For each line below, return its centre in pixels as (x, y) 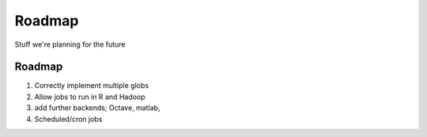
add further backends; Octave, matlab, (97, 108)
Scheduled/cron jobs (68, 119)
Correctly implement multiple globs (92, 86)
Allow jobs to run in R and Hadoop (90, 97)
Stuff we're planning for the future (70, 44)
